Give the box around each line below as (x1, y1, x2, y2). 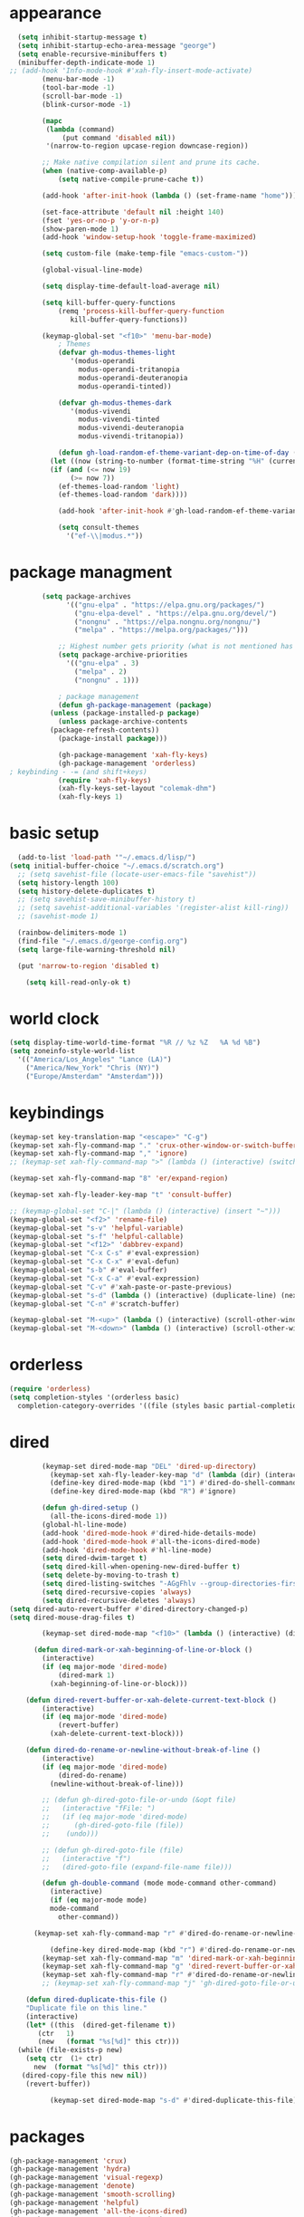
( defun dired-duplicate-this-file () (25, 1995, 168, 2004)
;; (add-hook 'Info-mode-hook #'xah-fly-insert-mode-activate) (9, 66, 253, 75)
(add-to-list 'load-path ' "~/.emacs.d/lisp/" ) (17, 853, 196, 862)
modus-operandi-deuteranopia (78, 373, 188, 382)
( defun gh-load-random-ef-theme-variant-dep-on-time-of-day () (57, 448, 301, 457)
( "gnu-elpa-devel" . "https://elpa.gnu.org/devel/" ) (73, 609, 278, 618)
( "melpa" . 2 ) (73, 667, 128, 677)
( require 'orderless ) (9, 1385, 91, 1394)
